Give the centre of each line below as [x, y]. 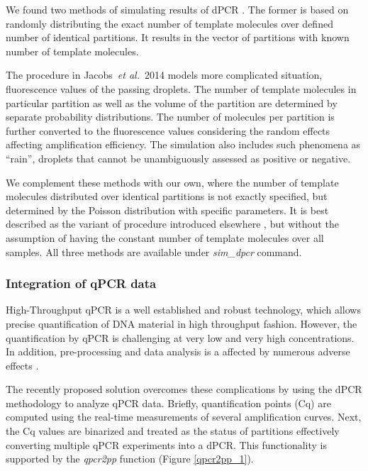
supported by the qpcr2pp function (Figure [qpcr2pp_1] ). [130, 459]
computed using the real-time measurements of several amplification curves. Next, [184, 417]
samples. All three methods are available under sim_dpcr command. [154, 251]
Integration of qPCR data [81, 283]
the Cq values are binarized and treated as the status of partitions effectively [173, 431]
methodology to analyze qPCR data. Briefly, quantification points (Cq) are [168, 403]
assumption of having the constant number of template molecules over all [165, 237]
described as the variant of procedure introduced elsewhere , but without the [172, 224]
